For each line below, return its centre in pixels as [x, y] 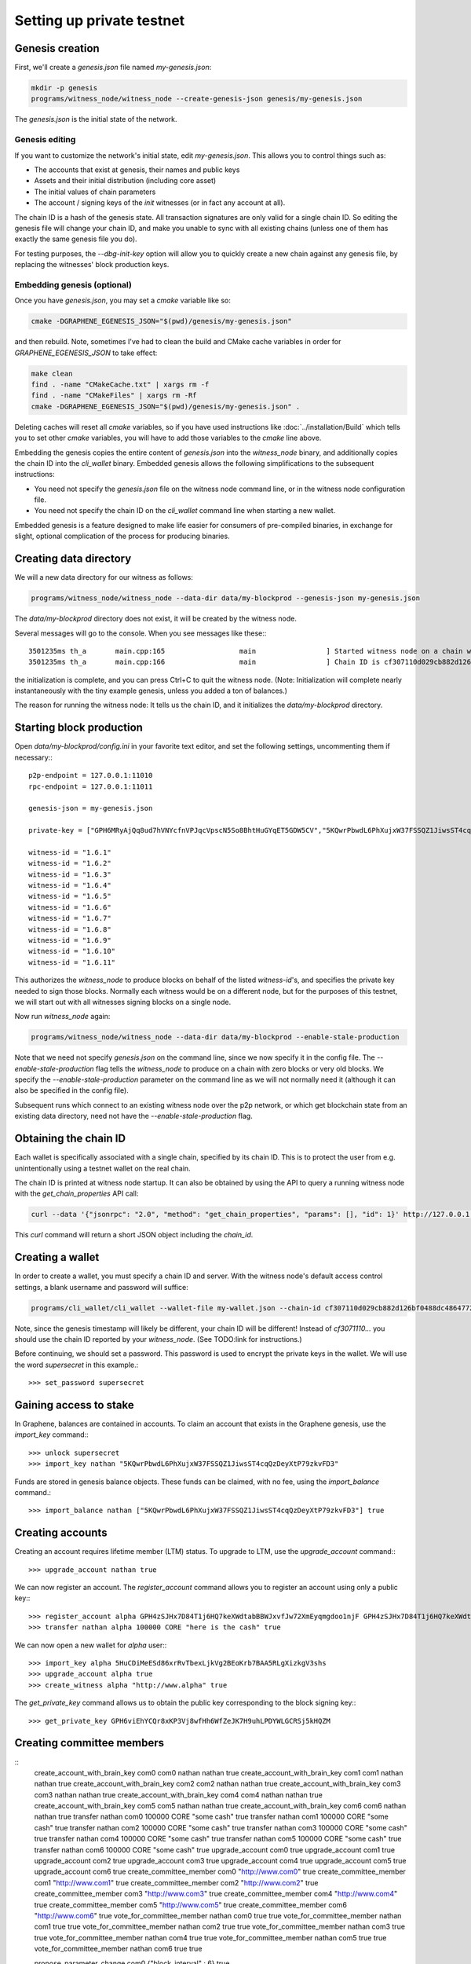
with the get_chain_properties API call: [77, 1193]
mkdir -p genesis [64, 88]
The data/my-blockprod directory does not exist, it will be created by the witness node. [156, 619]
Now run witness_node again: [62, 1017]
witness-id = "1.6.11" [72, 962]
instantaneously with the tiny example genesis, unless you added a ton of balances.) [151, 691]
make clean [52, 374]
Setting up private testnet [100, 20]
